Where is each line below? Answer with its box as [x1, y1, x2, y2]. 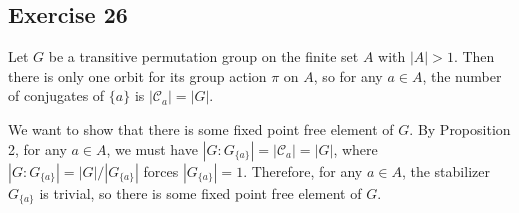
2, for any [8, 138, 67, 159]
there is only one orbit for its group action [8, 65, 267, 86]
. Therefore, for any [243, 160, 363, 181]
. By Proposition [409, 118, 511, 139]
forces [143, 160, 179, 181]
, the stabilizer [401, 160, 490, 181]
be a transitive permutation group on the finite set [48, 46, 359, 67]
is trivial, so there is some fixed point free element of [39, 182, 362, 203]
